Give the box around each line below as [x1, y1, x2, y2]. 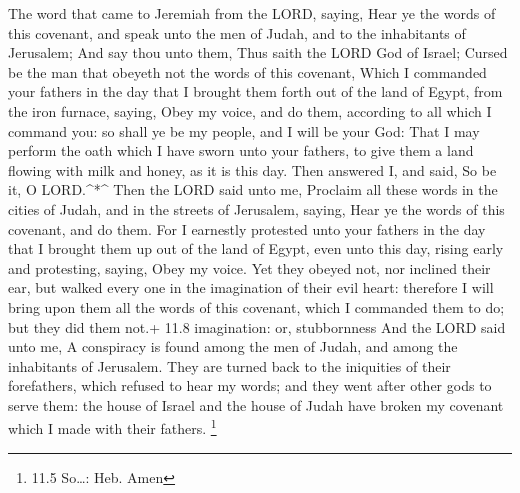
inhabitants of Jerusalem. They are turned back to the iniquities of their [8, 355, 451, 376]
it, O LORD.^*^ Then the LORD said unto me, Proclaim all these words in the [8, 179, 498, 200]
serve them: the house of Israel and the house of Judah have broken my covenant [8, 394, 504, 415]
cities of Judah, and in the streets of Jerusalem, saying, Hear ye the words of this [8, 198, 505, 219]
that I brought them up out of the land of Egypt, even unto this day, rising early [8, 238, 504, 259]
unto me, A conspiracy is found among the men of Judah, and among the [8, 336, 458, 357]
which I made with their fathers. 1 [8, 415, 217, 439]
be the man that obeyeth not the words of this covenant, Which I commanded [8, 61, 487, 82]
